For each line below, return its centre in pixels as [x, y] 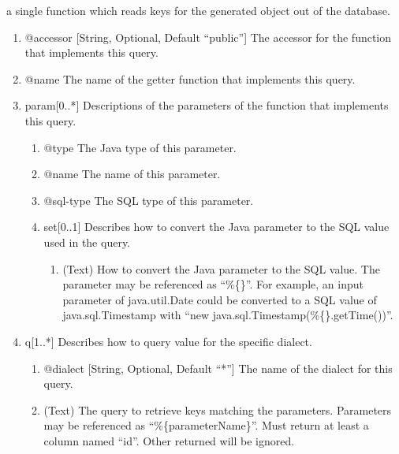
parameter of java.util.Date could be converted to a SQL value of [220, 299]
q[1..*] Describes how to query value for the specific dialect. [168, 341]
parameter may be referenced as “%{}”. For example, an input [213, 284]
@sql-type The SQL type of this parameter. [149, 200]
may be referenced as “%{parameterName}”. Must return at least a [206, 425]
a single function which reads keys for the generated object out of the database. [198, 10]
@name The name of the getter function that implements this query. [190, 78]
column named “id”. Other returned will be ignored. [169, 440]
